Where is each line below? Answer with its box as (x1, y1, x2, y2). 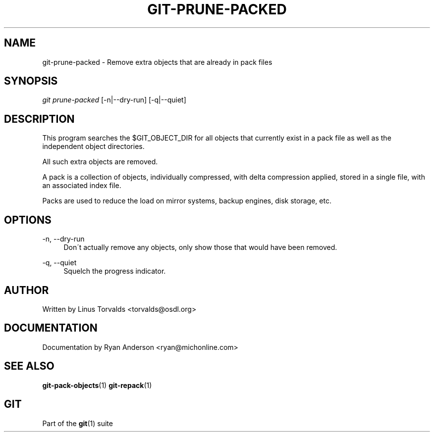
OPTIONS (4, 213, 52, 226)
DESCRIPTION (4, 112, 75, 125)
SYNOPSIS (4, 75, 58, 88)
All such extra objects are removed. (42, 157, 158, 166)
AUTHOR (4, 284, 49, 296)
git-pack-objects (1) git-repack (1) (42, 381, 152, 389)
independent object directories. (42, 142, 145, 151)
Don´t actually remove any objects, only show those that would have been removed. (63, 243, 337, 252)
